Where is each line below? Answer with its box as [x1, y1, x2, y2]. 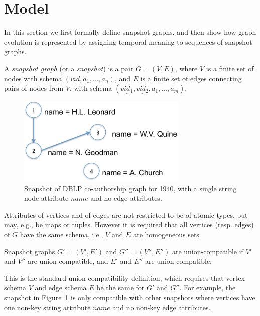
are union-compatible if [172, 246, 243, 256]
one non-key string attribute [4, 302, 91, 312]
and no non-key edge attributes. [112, 302, 211, 312]
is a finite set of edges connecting [140, 73, 242, 83]
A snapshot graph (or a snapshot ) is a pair [4, 63, 134, 73]
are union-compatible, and [28, 256, 108, 266]
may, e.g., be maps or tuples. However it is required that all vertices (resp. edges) [4, 219, 254, 230]
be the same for [96, 282, 145, 293]
